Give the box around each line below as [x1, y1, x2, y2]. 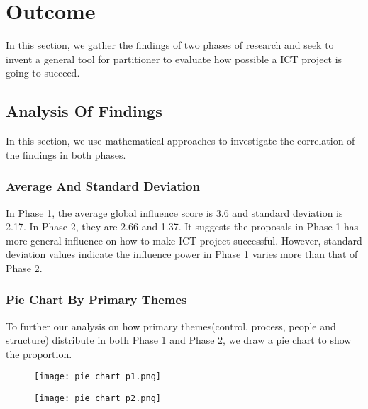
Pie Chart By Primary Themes [6, 291, 187, 308]
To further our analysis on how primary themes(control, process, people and [6, 318, 336, 333]
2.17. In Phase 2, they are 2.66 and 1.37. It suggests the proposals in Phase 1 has [6, 219, 359, 234]
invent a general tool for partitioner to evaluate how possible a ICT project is [6, 51, 342, 66]
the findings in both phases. [6, 147, 126, 162]
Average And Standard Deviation [6, 177, 200, 195]
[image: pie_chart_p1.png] [34, 371, 161, 382]
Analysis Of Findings [6, 100, 162, 122]
